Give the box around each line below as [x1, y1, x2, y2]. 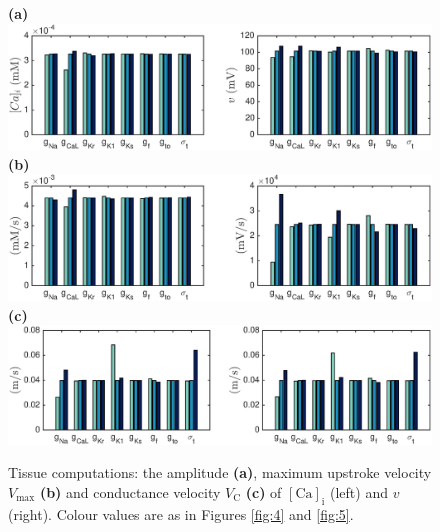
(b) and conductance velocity [39, 481, 221, 502]
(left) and [330, 481, 388, 502]
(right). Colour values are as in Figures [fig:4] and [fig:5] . [8, 503, 354, 524]
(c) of [245, 481, 282, 502]
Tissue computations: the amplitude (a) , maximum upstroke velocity [8, 462, 432, 483]
